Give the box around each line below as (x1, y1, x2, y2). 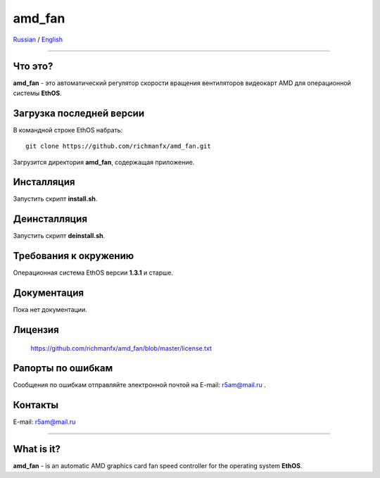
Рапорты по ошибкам (13, 363, 113, 375)
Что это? (13, 61, 53, 73)
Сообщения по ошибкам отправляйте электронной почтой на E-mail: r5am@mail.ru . (13, 381, 267, 389)
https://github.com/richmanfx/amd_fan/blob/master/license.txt (30, 344, 213, 352)
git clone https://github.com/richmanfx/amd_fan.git (25, 142, 211, 151)
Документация (13, 287, 84, 299)
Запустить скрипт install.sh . (13, 194, 98, 203)
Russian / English (13, 35, 63, 44)
